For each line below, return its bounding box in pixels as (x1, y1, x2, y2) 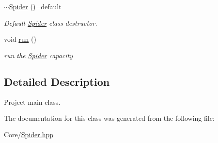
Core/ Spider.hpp (4, 129, 54, 139)
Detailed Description (4, 74, 110, 89)
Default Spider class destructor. (4, 17, 97, 28)
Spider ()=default (9, 1, 62, 11)
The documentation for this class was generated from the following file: (4, 113, 215, 123)
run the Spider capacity (4, 50, 73, 60)
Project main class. (4, 96, 61, 107)
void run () (4, 34, 36, 44)
